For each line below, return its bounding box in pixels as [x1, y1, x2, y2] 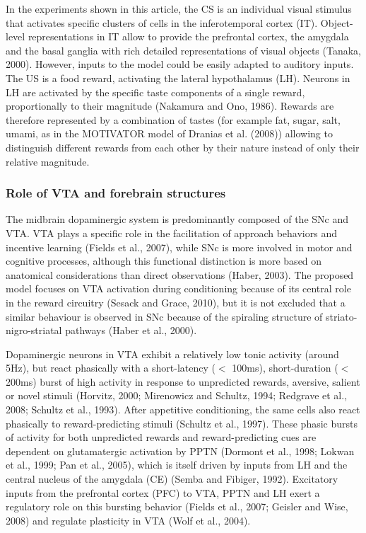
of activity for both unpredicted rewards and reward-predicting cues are [6, 430, 317, 445]
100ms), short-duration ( [232, 360, 338, 375]
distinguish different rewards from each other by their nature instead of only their [6, 139, 360, 154]
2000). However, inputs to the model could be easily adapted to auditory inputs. [6, 57, 354, 71]
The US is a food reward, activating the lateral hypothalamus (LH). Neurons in [6, 70, 350, 85]
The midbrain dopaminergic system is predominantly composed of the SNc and [6, 212, 348, 227]
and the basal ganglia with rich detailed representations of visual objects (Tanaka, [6, 42, 361, 57]
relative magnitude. [6, 154, 90, 168]
